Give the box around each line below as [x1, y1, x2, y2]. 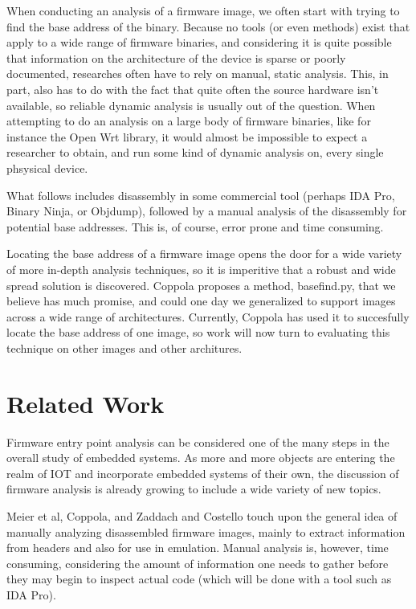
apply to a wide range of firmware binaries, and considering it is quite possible [6, 34, 392, 51]
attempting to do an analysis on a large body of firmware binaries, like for [6, 112, 371, 129]
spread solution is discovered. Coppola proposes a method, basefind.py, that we [6, 276, 396, 293]
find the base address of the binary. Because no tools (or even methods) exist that [6, 18, 410, 35]
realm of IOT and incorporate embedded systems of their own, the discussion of [6, 464, 399, 481]
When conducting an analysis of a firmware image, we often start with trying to [6, 2, 400, 18]
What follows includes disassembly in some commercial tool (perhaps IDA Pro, [6, 186, 395, 203]
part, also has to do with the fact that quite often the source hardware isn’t [6, 80, 379, 97]
